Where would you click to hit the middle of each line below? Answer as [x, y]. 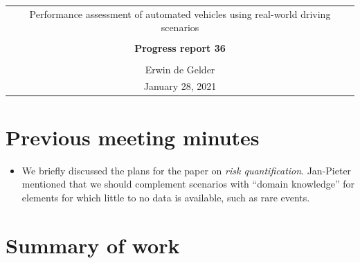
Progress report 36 [180, 48]
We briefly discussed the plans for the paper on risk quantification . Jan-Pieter [187, 170]
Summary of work [93, 245]
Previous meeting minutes [133, 137]
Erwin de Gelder [180, 69]
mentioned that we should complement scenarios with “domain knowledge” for [188, 184]
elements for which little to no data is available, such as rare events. [166, 197]
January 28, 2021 [180, 86]
